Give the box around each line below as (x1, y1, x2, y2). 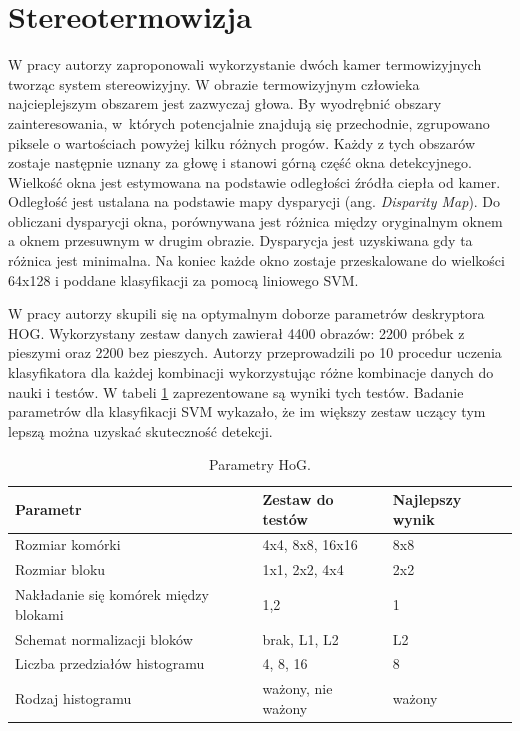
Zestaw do (262, 489, 334, 509)
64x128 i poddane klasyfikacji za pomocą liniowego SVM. (8, 269, 359, 290)
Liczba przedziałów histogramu (15, 653, 205, 674)
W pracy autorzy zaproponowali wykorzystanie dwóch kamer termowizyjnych (8, 54, 482, 75)
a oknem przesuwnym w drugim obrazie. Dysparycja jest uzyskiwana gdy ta (8, 230, 473, 251)
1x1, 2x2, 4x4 (262, 559, 344, 580)
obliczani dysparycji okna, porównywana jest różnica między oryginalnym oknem (8, 210, 503, 231)
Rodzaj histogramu (15, 688, 132, 709)
